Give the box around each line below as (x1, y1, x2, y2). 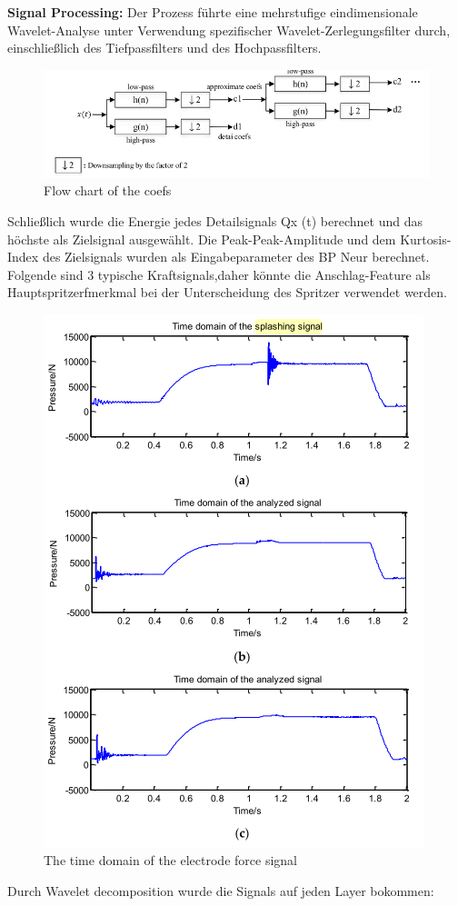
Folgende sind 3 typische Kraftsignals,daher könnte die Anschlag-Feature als (7, 264, 431, 284)
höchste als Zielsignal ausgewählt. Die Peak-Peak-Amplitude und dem (7, 229, 396, 248)
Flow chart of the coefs (44, 181, 172, 200)
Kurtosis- (400, 229, 452, 248)
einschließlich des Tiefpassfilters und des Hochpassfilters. (7, 38, 322, 57)
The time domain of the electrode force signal (44, 851, 297, 870)
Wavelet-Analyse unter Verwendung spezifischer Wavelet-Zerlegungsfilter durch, (7, 20, 451, 39)
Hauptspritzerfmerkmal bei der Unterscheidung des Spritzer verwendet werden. (7, 283, 447, 302)
